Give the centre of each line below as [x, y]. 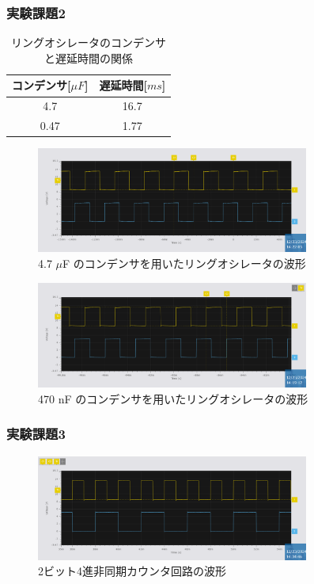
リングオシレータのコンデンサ [89, 42]
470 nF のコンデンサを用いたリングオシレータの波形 [173, 398]
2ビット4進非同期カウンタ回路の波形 [132, 571]
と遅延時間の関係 [89, 57]
